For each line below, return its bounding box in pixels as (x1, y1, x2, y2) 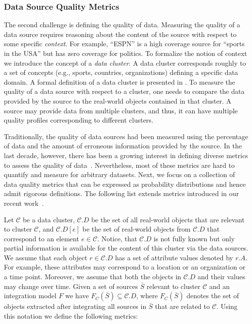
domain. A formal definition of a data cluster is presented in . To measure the (4, 76, 235, 87)
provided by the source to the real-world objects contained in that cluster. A (4, 95, 232, 106)
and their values (198, 271, 245, 282)
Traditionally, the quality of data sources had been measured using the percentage (4, 131, 248, 141)
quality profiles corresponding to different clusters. (4, 115, 153, 125)
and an (209, 281, 230, 291)
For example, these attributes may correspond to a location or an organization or (4, 262, 246, 272)
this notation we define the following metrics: (4, 310, 138, 321)
